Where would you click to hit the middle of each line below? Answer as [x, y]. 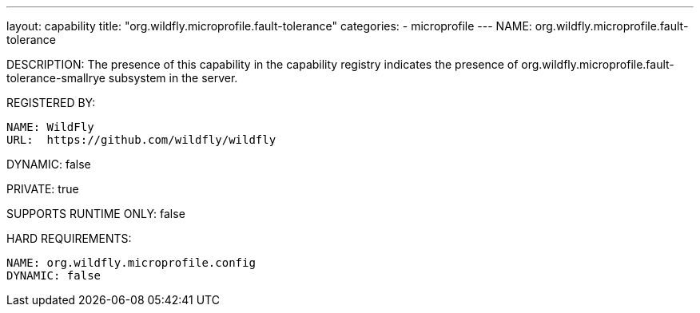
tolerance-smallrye [56, 78]
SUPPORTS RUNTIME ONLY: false [96, 214]
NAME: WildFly [50, 127]
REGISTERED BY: [51, 103]
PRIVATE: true [43, 189]
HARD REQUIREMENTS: [69, 238]
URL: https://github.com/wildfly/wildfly [141, 140]
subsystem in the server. [173, 78]
